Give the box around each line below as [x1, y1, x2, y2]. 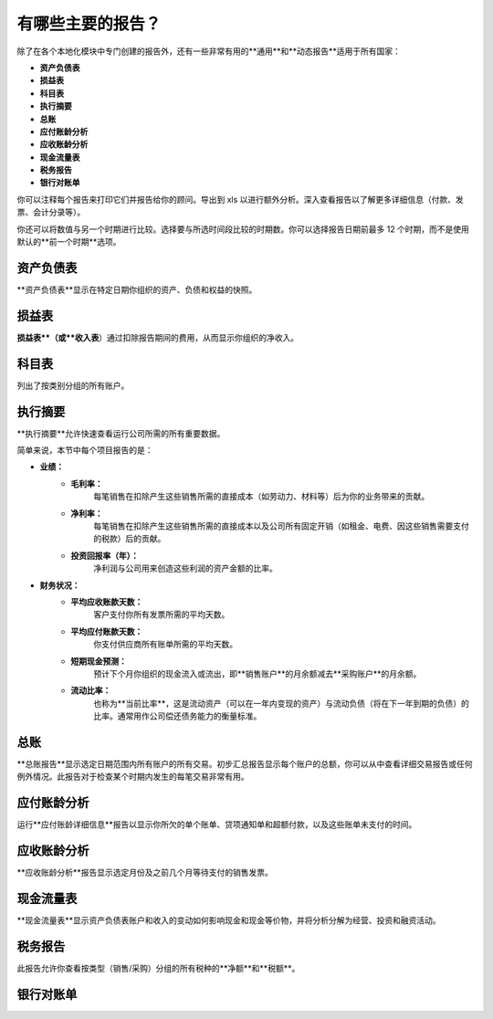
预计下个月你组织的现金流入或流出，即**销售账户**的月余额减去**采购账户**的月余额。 [93, 667, 422, 679]
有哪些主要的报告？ [16, 14, 162, 34]
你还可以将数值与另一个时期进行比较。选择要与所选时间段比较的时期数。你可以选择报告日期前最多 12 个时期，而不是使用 [16, 224, 470, 235]
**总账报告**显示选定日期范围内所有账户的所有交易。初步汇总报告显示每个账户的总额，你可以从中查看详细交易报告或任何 [16, 758, 474, 769]
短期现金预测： [70, 656, 127, 667]
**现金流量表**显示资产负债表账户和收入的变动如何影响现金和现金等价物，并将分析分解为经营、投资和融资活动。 [16, 915, 442, 926]
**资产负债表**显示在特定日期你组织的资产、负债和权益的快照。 [16, 284, 257, 295]
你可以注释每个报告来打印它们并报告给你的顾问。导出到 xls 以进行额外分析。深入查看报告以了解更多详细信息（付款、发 [16, 194, 465, 205]
